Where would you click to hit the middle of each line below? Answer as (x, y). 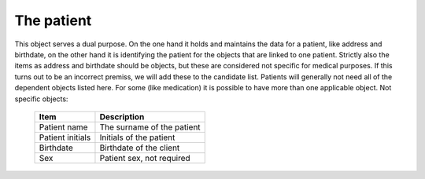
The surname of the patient (150, 127)
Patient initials (65, 137)
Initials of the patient (137, 137)
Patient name (63, 127)
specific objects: (41, 99)
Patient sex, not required (145, 158)
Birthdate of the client (140, 148)
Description (122, 116)
